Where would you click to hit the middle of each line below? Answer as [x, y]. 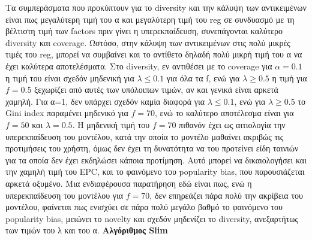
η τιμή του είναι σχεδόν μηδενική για [70, 78]
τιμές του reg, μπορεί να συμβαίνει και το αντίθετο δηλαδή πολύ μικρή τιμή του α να [154, 54]
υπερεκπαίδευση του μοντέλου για [64, 195]
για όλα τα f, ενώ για [203, 78]
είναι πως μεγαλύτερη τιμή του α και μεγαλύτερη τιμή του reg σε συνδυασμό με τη [150, 19]
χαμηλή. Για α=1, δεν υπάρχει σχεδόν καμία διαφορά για [105, 101]
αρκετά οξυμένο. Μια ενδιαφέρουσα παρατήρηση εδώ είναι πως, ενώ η [129, 183]
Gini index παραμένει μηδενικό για [67, 113]
